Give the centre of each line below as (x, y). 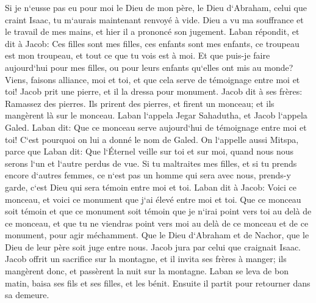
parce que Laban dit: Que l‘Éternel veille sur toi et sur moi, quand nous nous (149, 151)
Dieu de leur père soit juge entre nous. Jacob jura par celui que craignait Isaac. (153, 246)
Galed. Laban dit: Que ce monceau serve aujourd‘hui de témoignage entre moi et (156, 127)
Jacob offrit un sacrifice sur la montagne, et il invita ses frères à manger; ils (146, 259)
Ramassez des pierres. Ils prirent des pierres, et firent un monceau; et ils (140, 103)
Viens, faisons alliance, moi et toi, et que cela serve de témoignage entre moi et (153, 79)
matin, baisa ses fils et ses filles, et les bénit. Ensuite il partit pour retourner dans (158, 283)
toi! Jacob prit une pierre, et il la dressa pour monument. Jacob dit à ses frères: (154, 91)
